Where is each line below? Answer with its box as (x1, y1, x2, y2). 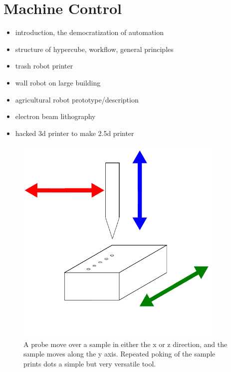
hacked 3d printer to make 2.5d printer (15, 127, 134, 138)
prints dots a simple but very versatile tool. (23, 358, 156, 369)
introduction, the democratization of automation (15, 27, 164, 37)
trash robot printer (15, 60, 73, 71)
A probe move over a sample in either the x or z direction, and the (23, 338, 228, 349)
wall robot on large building (15, 77, 101, 87)
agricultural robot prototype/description (15, 94, 139, 104)
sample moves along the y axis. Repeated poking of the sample (23, 348, 216, 359)
